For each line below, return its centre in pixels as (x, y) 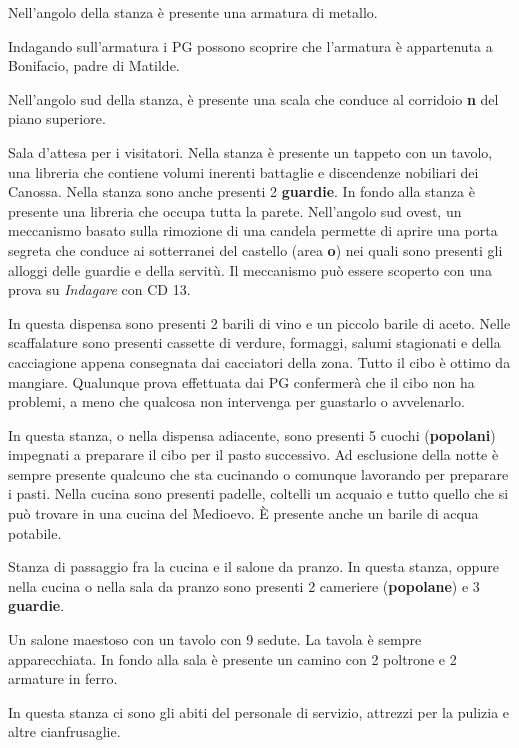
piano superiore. (57, 118)
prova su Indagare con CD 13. (99, 289)
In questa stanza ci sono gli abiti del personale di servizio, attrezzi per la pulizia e (259, 711)
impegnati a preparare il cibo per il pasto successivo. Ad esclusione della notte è (253, 454)
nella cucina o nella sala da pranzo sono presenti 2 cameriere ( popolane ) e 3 (244, 585)
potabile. (35, 532)
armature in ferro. (63, 678)
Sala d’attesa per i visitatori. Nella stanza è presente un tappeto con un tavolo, (250, 151)
